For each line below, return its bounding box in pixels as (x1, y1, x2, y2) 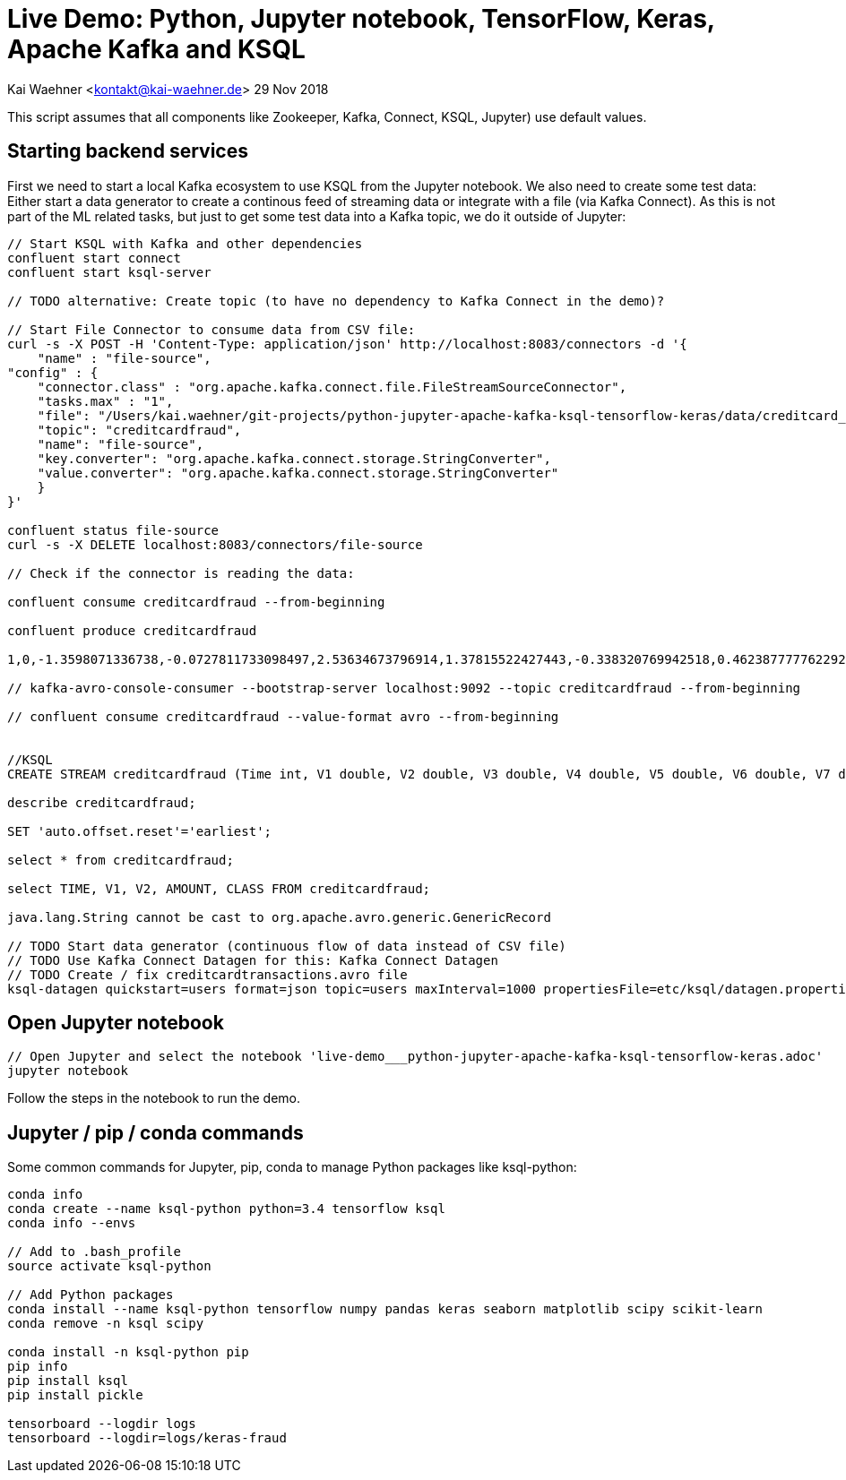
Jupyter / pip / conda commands (7, 1121, 304, 1144)
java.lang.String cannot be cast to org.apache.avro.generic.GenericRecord (7, 909, 551, 925)
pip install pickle (7, 1388, 143, 1403)
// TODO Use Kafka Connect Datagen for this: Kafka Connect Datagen (7, 952, 498, 968)
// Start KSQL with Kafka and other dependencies (7, 236, 363, 251)
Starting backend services (7, 140, 248, 163)
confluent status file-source (7, 522, 220, 538)
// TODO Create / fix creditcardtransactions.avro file (7, 967, 408, 982)
